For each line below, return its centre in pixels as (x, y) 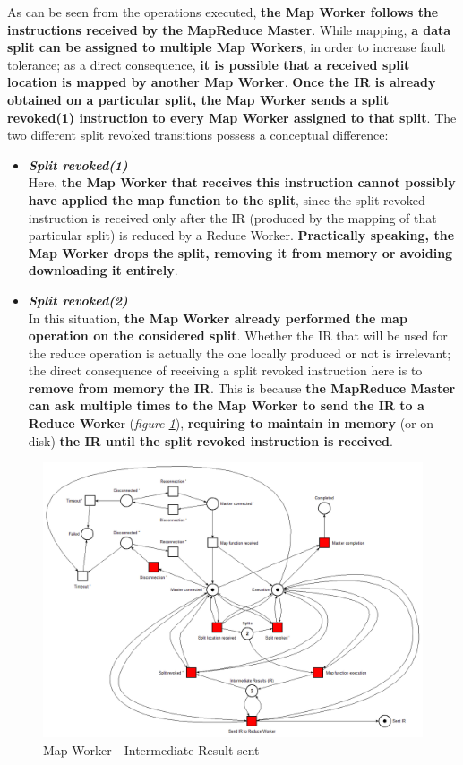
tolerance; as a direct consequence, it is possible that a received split (209, 64)
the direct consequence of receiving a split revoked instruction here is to (225, 370)
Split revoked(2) (78, 300)
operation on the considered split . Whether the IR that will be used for (238, 335)
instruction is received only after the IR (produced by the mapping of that (232, 217)
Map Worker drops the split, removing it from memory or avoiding (240, 252)
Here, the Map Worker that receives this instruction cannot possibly (242, 182)
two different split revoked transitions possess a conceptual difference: (198, 135)
